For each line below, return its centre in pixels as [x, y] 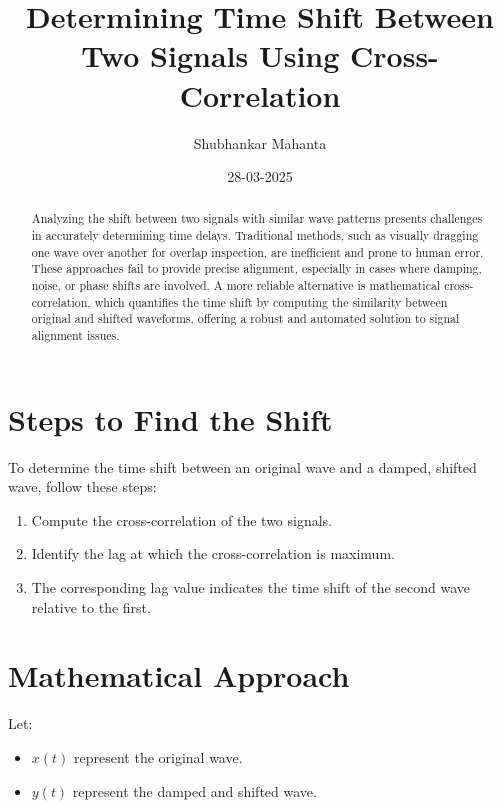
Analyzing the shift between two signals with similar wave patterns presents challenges [257, 218]
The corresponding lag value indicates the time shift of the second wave [251, 587]
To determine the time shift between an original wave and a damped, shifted [242, 466]
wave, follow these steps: [82, 486]
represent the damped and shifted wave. [194, 790]
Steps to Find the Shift [170, 418]
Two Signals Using [210, 55]
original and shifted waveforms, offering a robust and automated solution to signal [245, 318]
